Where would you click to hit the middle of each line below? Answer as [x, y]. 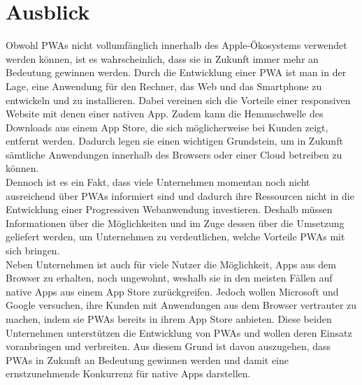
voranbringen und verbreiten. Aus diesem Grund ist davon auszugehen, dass [168, 346]
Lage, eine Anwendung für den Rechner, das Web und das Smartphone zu [164, 86]
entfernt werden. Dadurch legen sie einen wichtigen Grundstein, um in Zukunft [174, 141]
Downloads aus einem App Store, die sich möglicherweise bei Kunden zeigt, [167, 127]
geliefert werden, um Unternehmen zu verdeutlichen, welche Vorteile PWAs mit [175, 237]
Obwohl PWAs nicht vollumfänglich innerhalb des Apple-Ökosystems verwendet [176, 45]
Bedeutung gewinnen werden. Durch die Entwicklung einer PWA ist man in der [176, 72]
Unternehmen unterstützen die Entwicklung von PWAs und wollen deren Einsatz [179, 332]
